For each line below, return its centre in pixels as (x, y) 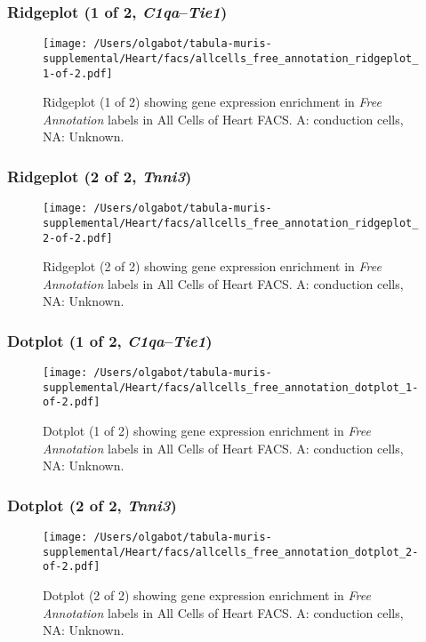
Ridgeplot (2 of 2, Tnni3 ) (100, 176)
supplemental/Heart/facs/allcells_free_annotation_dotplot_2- (231, 552)
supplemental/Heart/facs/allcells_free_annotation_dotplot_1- (231, 387)
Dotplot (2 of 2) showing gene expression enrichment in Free (207, 595)
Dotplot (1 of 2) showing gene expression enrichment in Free (207, 431)
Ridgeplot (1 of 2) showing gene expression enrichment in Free (212, 102)
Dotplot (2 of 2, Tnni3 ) (92, 505)
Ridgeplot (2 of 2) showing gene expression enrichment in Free (212, 266)
